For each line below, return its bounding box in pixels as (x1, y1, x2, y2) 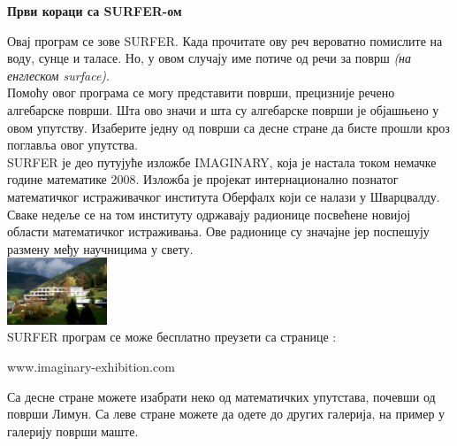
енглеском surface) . (7, 65, 110, 84)
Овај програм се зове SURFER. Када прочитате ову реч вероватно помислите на (7, 31, 443, 50)
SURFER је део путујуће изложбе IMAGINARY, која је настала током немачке (7, 152, 437, 171)
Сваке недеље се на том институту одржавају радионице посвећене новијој (7, 204, 411, 223)
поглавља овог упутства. (7, 135, 138, 154)
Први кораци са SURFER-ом (7, 2, 182, 19)
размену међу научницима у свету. (7, 239, 194, 258)
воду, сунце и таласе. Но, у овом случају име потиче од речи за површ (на (7, 49, 412, 67)
